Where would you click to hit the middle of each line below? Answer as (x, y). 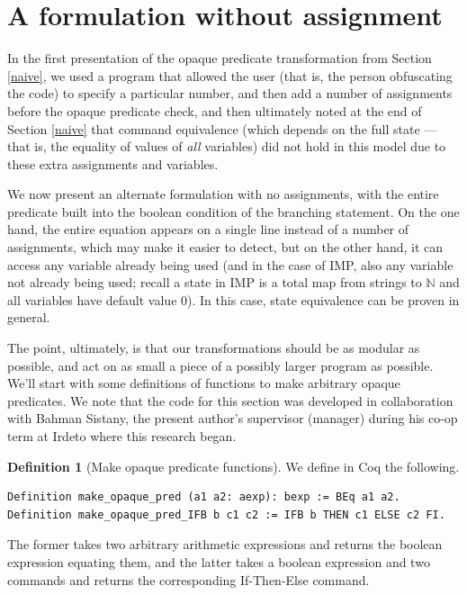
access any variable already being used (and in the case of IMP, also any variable (230, 264)
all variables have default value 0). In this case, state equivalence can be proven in (233, 299)
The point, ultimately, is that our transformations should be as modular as (214, 348)
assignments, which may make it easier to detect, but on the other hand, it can (225, 247)
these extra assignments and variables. (113, 163)
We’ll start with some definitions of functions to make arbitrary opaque (204, 383)
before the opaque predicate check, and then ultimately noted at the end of (215, 110)
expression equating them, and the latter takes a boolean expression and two (219, 561)
